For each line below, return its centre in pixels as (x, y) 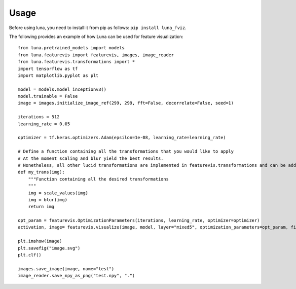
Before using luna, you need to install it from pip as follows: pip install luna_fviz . (98, 28)
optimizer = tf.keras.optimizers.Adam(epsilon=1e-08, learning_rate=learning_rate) (122, 138)
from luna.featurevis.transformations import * (76, 62)
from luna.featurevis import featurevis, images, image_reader (96, 55)
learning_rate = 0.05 (44, 124)
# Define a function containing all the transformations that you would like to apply (126, 151)
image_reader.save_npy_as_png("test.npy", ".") (76, 276)
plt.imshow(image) (40, 241)
